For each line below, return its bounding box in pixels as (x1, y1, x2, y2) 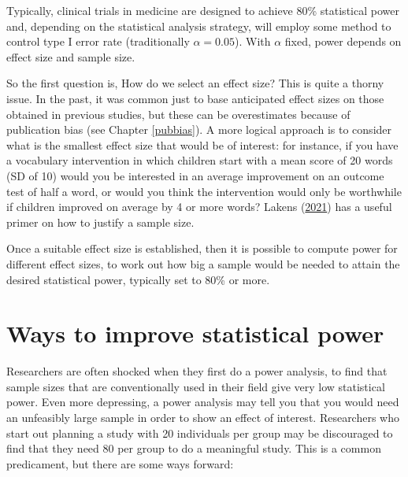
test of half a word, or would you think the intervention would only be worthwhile (6, 183, 402, 199)
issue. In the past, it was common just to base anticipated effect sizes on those (6, 90, 384, 106)
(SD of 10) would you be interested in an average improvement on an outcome (6, 167, 384, 183)
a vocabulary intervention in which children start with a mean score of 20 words (6, 152, 393, 168)
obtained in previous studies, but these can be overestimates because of (6, 105, 351, 122)
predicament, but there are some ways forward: (6, 455, 234, 471)
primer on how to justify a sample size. (6, 213, 195, 230)
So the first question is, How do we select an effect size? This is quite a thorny (6, 75, 384, 91)
